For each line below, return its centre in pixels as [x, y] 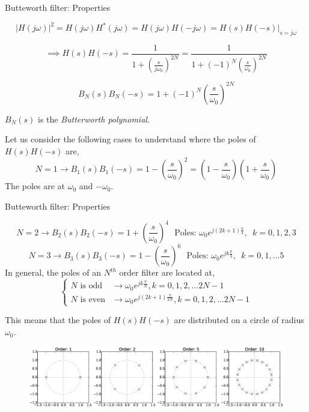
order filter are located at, [167, 272]
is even [93, 299]
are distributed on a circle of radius [239, 320]
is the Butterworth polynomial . [94, 119]
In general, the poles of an [53, 272]
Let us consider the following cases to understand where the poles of [130, 139]
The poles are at [35, 186]
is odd [91, 286]
